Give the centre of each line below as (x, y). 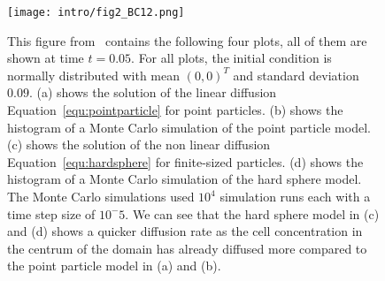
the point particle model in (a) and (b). (114, 266)
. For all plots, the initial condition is (231, 58)
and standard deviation (296, 75)
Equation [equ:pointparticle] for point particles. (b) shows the (175, 110)
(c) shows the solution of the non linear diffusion (139, 144)
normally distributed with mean (94, 75)
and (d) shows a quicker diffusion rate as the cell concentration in (185, 231)
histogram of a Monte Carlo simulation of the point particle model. (189, 127)
